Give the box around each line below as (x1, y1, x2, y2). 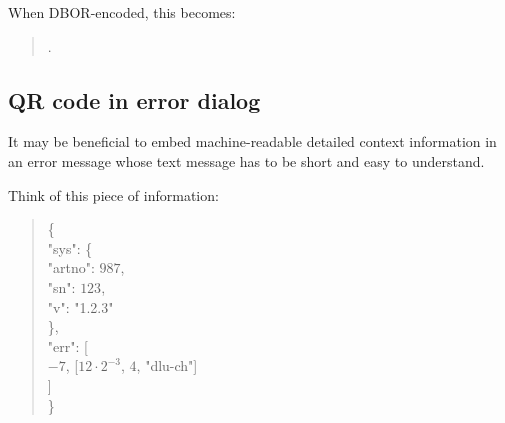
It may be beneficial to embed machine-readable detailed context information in (8, 131, 497, 152)
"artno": (47, 257, 95, 278)
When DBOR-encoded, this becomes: (8, 2, 236, 22)
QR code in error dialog (8, 84, 261, 115)
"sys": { (47, 237, 93, 258)
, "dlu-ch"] (136, 355, 198, 376)
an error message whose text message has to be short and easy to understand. (8, 150, 485, 171)
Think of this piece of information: (8, 184, 219, 205)
